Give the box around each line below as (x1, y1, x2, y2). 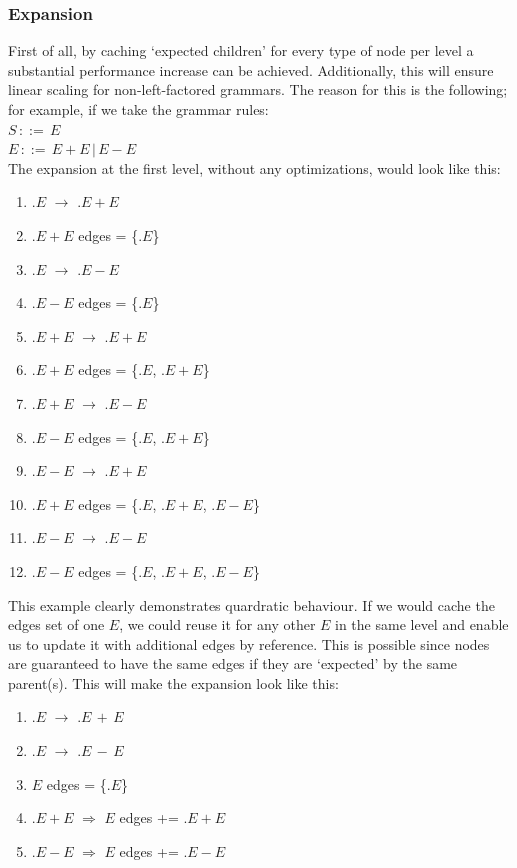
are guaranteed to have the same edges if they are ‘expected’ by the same (8, 653, 458, 674)
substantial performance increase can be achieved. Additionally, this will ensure (8, 59, 494, 80)
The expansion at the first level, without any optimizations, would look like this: (8, 157, 501, 178)
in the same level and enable (335, 614, 509, 635)
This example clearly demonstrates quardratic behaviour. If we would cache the (8, 594, 495, 615)
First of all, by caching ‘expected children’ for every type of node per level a (8, 40, 474, 61)
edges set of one (8, 614, 105, 635)
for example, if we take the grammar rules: (8, 99, 269, 119)
